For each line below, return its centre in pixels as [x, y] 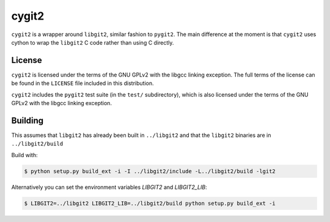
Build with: [24, 155]
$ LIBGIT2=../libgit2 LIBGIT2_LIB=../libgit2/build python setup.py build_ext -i [150, 203]
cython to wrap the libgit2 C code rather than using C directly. [93, 42]
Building [28, 120]
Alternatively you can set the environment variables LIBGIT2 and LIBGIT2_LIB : [109, 187]
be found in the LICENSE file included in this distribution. [82, 83]
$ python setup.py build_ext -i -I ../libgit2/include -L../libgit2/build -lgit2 [150, 171]
